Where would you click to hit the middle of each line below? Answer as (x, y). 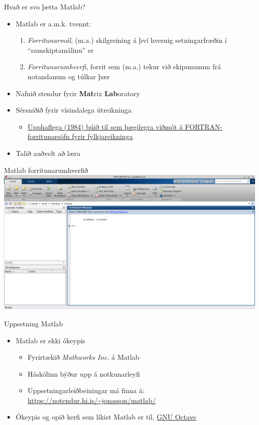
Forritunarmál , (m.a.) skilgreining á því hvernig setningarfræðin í (127, 40)
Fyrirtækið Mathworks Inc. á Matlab (83, 357)
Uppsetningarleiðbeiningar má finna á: (86, 390)
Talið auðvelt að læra (48, 153)
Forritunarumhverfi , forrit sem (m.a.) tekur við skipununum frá (124, 67)
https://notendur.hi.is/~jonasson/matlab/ (92, 400)
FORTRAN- (204, 126)
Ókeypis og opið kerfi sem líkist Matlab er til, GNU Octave (106, 417)
